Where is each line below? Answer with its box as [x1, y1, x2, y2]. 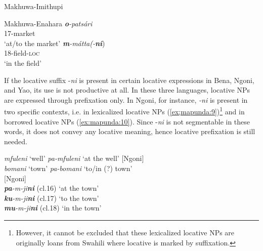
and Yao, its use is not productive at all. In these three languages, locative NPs [4, 85, 250, 95]
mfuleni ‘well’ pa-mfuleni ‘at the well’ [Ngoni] [4, 153, 144, 163]
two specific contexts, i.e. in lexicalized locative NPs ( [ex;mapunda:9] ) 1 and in [4, 105, 245, 116]
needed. [4, 136, 27, 146]
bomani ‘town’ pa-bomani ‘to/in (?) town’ [4, 162, 133, 173]
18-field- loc [4, 48, 40, 58]
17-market [4, 28, 35, 38]
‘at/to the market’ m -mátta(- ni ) [4, 37, 105, 48]
